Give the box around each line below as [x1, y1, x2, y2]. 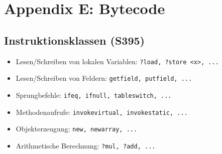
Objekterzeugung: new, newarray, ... [16, 123, 138, 134]
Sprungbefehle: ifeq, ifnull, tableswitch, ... [16, 89, 172, 100]
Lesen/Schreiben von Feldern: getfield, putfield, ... [16, 73, 192, 83]
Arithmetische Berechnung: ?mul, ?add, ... [16, 140, 156, 150]
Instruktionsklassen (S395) [4, 32, 145, 48]
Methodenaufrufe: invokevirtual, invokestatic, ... [16, 106, 188, 117]
